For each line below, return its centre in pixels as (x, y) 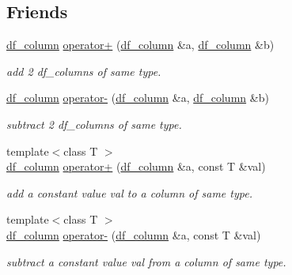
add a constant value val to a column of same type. (129, 192)
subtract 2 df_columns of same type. (94, 124)
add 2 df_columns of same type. (84, 71)
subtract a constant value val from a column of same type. (146, 261)
